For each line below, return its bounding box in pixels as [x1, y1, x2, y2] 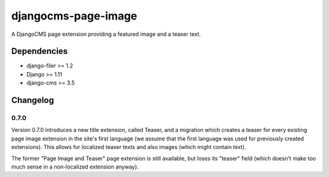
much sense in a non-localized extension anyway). [11, 163, 139, 170]
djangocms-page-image [11, 9, 138, 23]
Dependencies [11, 46, 68, 57]
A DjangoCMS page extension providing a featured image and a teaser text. [11, 30, 201, 38]
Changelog [11, 95, 54, 106]
